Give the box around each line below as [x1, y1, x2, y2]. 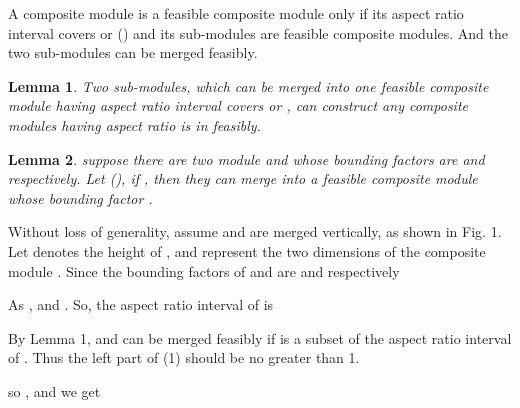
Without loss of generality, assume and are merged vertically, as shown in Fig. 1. [8, 221, 502, 242]
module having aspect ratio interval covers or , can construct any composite [8, 95, 468, 116]
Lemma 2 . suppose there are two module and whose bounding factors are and [8, 148, 485, 169]
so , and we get [8, 380, 101, 401]
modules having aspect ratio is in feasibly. [8, 114, 261, 135]
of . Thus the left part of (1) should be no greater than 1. [8, 347, 360, 368]
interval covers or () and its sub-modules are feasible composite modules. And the [8, 22, 508, 43]
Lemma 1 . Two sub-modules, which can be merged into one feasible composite [8, 75, 489, 96]
